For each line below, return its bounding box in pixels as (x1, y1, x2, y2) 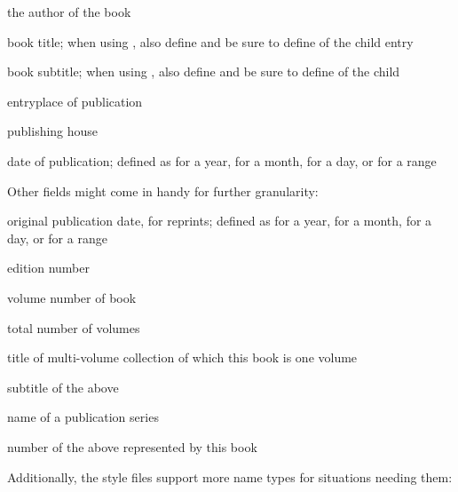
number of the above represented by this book (7, 437, 257, 456)
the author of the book (7, 3, 131, 20)
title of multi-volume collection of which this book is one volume (7, 348, 358, 367)
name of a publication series (7, 408, 159, 426)
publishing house (7, 122, 99, 140)
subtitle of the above (7, 377, 119, 396)
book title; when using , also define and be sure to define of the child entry (7, 32, 414, 51)
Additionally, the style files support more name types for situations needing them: (7, 467, 453, 486)
